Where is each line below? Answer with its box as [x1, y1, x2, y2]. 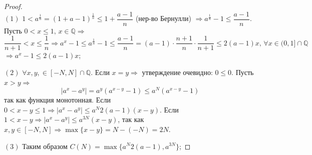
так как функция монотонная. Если [4, 94, 111, 105]
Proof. [4, 1, 23, 11]
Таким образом [22, 140, 68, 151]
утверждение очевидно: [142, 66, 213, 77]
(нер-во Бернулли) [135, 13, 191, 23]
